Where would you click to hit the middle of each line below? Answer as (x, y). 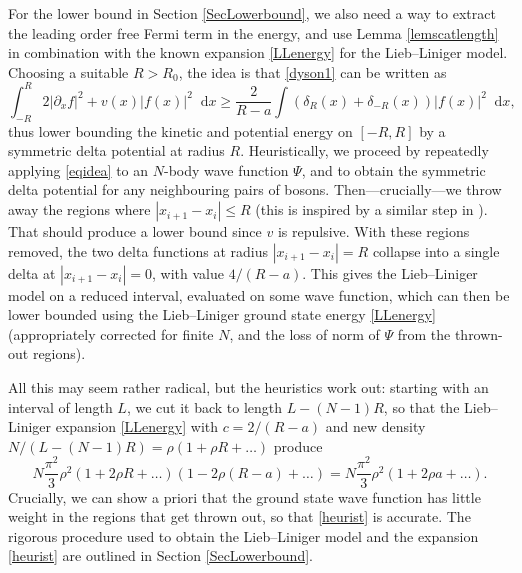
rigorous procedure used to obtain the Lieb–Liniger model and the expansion (243, 535)
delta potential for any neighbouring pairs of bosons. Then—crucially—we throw (255, 189)
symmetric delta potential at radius (116, 150)
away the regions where (79, 209)
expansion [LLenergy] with (137, 426)
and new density (375, 426)
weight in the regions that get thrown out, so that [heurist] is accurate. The (239, 516)
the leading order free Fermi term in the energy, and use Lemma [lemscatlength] (253, 32)
